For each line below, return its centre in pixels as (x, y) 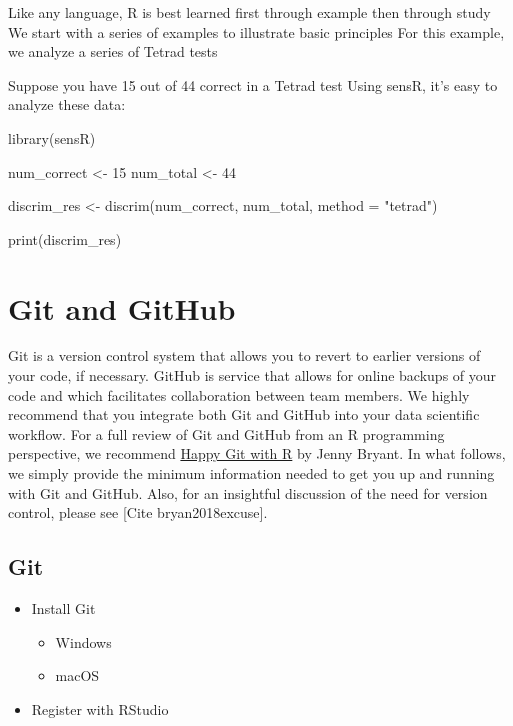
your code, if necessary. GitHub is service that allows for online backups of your (252, 375)
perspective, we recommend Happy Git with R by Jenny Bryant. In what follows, (257, 453)
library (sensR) (52, 137)
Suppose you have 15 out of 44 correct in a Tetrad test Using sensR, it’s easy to (253, 84)
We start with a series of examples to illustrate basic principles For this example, (256, 31)
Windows (83, 641)
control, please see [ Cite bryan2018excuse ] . (138, 512)
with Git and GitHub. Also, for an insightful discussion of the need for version (248, 492)
